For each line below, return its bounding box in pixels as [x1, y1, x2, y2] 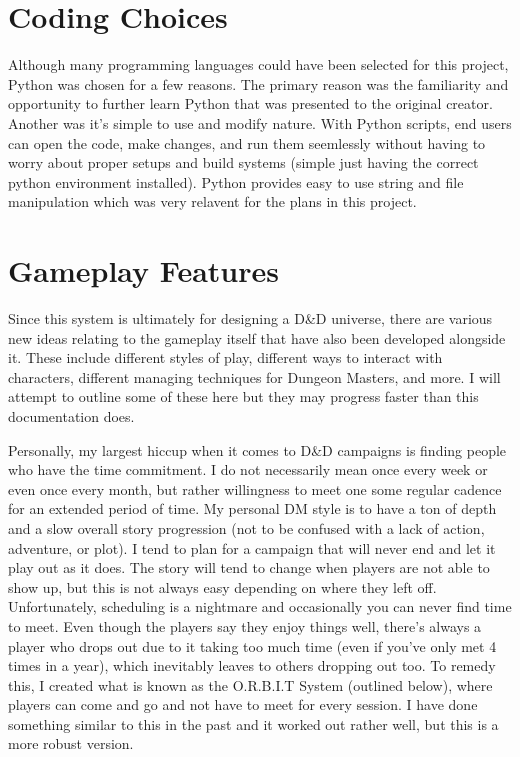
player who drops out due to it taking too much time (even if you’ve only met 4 [8, 635, 497, 656]
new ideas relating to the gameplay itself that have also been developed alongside [8, 327, 506, 348]
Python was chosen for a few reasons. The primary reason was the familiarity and [8, 73, 509, 94]
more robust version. [8, 733, 134, 754]
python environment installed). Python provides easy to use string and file [8, 171, 464, 192]
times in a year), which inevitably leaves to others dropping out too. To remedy [8, 655, 496, 676]
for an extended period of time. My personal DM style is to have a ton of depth [8, 498, 497, 519]
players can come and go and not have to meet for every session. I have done [8, 694, 478, 715]
